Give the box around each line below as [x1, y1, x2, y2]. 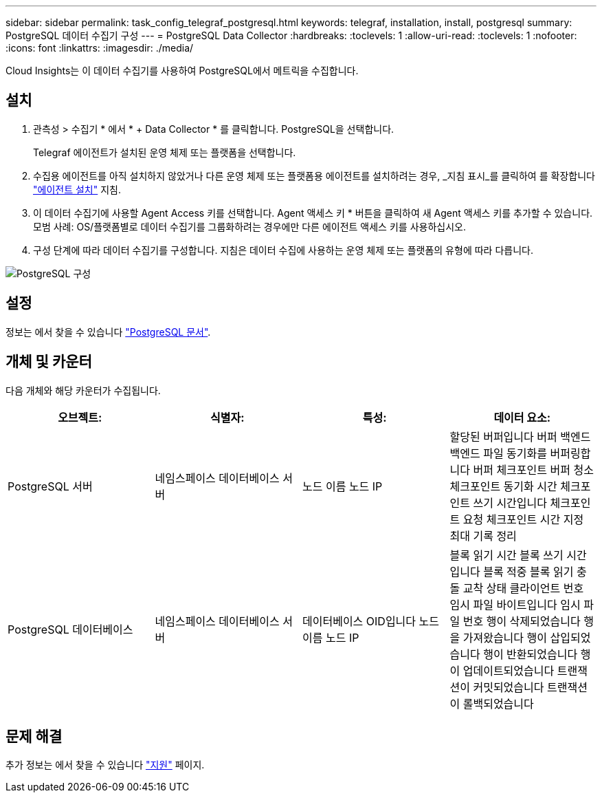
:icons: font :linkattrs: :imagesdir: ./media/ [5, 42, 194, 54]
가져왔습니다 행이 [462, 630, 547, 645]
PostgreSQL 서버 [8, 479, 93, 493]
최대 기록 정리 [449, 528, 517, 543]
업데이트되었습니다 [462, 663, 555, 678]
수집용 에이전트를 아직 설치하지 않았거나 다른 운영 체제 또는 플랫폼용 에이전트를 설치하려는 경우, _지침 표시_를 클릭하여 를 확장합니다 [33, 169, 595, 182]
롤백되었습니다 [462, 696, 534, 711]
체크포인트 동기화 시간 [449, 479, 557, 493]
